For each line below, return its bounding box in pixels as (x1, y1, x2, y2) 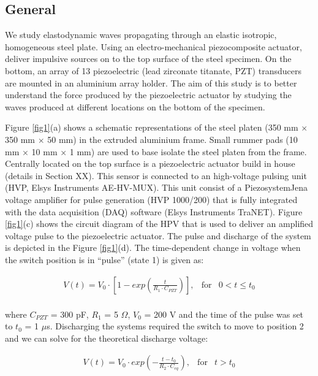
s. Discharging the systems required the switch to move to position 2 (47, 320, 304, 332)
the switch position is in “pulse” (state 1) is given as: (5, 253, 204, 266)
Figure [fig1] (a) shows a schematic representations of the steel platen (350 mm (5, 121, 298, 134)
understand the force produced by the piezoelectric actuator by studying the (5, 88, 292, 101)
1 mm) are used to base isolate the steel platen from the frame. (69, 145, 307, 158)
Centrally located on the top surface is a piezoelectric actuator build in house (5, 157, 295, 170)
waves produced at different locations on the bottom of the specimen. (5, 100, 265, 113)
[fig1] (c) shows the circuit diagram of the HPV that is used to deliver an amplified (5, 217, 314, 230)
